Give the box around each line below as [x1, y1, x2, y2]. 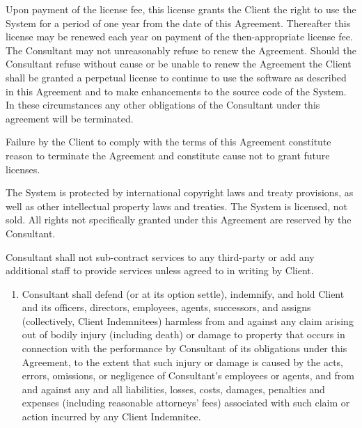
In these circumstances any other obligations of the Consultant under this [6, 97, 320, 112]
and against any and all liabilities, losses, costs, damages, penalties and [22, 381, 325, 396]
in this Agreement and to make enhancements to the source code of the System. [6, 84, 347, 98]
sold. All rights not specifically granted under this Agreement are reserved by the [6, 212, 352, 227]
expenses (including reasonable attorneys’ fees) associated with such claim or [22, 395, 350, 410]
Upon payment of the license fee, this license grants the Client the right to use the [6, 2, 356, 16]
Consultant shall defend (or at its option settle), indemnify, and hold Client [22, 286, 345, 301]
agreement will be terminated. [6, 111, 134, 125]
